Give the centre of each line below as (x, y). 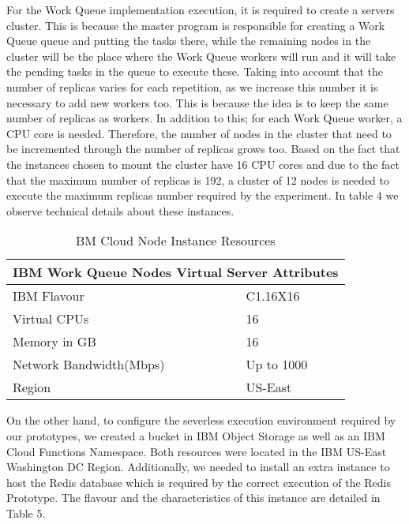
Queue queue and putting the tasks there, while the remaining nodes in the (189, 41)
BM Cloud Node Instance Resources (175, 241)
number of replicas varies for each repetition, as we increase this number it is (192, 86)
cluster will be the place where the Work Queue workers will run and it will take (201, 56)
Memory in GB (54, 342)
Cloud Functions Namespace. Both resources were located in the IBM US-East (197, 451)
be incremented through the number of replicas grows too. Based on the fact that (203, 149)
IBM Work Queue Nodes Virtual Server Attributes (176, 272)
